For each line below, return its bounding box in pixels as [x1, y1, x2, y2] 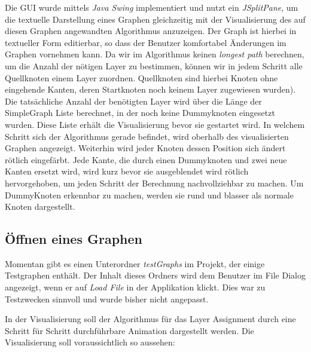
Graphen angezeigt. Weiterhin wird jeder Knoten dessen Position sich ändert [5, 142, 286, 154]
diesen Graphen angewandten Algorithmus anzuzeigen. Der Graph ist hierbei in [5, 25, 297, 37]
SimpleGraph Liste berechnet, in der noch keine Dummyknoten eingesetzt [5, 106, 275, 119]
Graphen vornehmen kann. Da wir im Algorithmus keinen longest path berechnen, [5, 48, 304, 60]
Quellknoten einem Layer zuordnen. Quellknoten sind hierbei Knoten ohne [5, 71, 278, 84]
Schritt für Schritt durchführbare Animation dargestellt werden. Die [5, 324, 254, 336]
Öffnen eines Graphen [5, 229, 143, 248]
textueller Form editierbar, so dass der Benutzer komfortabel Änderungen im [5, 36, 286, 48]
